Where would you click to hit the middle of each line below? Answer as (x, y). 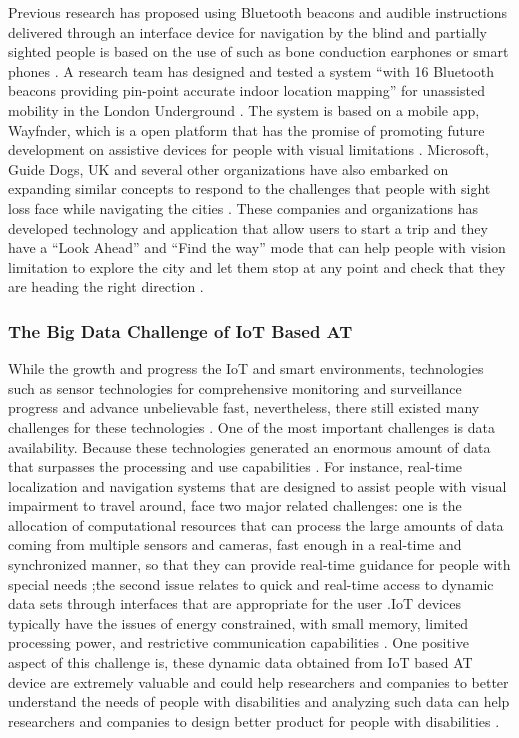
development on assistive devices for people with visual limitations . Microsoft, (248, 149)
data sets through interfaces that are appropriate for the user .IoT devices (234, 603)
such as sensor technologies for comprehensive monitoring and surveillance (235, 387)
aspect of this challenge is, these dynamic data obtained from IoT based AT (240, 662)
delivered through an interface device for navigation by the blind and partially (247, 31)
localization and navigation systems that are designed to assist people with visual (257, 485)
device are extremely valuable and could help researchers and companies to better (258, 681)
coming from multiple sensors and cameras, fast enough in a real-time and (235, 544)
